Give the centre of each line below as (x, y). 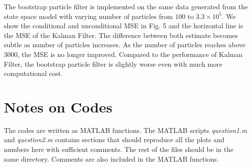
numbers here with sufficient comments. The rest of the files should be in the (119, 149)
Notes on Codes (58, 106)
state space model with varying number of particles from (88, 16)
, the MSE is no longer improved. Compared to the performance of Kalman (130, 54)
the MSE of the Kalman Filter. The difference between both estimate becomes (121, 35)
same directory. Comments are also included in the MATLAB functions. (111, 158)
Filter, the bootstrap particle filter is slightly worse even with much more (113, 64)
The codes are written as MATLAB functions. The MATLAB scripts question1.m (126, 130)
